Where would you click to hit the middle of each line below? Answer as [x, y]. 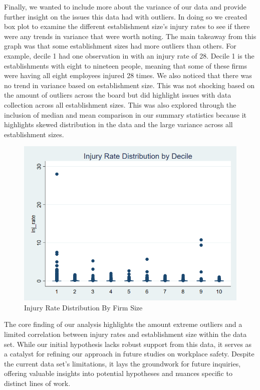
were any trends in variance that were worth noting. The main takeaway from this [130, 36]
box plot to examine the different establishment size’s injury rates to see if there [127, 26]
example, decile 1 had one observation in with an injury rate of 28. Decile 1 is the [129, 55]
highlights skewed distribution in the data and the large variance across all [118, 124]
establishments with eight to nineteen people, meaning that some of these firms [126, 65]
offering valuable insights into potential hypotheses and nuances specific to [118, 373]
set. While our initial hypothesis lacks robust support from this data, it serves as [128, 344]
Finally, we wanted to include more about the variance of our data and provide [125, 7]
